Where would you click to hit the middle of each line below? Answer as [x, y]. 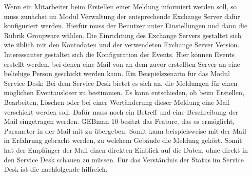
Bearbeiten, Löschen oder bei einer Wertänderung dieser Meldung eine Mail [117, 102]
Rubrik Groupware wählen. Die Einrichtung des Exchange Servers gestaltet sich [123, 35]
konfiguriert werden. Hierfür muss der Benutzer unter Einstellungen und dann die [126, 26]
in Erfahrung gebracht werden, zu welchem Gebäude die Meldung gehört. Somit [123, 140]
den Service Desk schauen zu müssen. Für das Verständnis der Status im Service [124, 159]
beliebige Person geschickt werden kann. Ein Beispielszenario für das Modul [117, 73]
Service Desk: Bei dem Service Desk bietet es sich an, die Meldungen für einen [121, 83]
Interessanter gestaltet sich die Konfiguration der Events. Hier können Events [119, 54]
